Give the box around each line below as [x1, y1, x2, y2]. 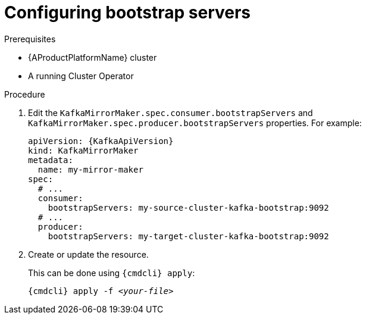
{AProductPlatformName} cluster [28, 52, 157, 62]
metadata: [28, 155, 73, 165]
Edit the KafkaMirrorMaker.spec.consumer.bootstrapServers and [28, 107, 313, 118]
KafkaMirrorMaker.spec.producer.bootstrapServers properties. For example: [28, 117, 362, 128]
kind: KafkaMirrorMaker [28, 145, 139, 155]
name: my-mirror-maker [37, 164, 143, 174]
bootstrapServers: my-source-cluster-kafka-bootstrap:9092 [48, 202, 329, 212]
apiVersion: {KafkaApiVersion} [28, 136, 174, 146]
